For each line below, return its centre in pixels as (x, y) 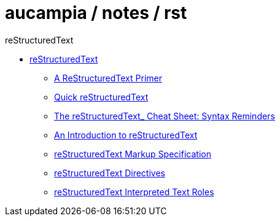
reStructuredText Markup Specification (133, 154)
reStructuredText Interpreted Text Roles (134, 192)
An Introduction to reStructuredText (126, 135)
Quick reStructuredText (101, 97)
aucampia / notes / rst (96, 13)
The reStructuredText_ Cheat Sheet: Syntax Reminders (165, 116)
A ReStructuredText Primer (108, 78)
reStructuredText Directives (110, 173)
